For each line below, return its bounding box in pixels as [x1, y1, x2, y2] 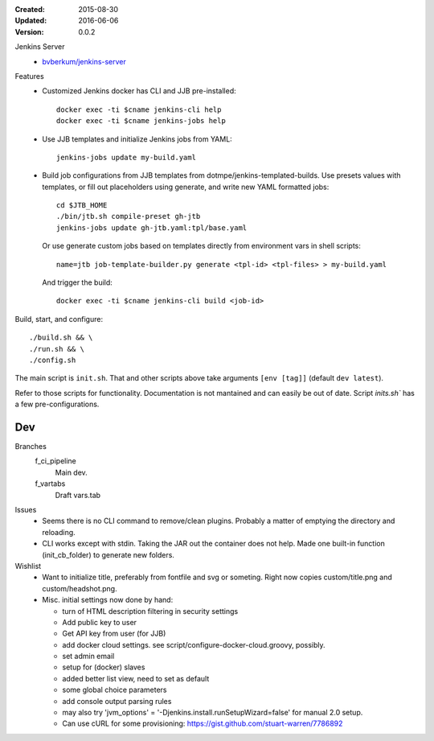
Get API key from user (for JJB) [62, 628, 166, 639]
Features [14, 71, 44, 80]
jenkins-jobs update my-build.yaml [56, 153, 197, 162]
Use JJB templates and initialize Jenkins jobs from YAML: [42, 134, 232, 144]
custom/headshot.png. [42, 583, 117, 593]
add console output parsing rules [62, 696, 172, 706]
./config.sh [29, 355, 76, 364]
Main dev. [55, 467, 88, 477]
